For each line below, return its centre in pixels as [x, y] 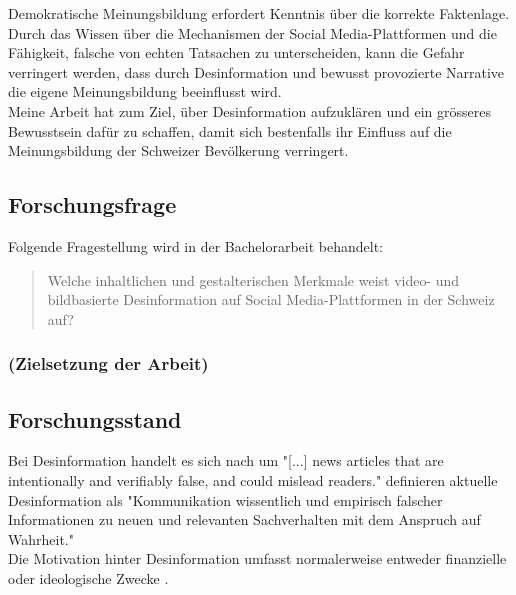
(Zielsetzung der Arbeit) [108, 363]
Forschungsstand [95, 418]
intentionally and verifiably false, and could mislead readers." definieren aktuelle [253, 479]
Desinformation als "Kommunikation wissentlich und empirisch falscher [225, 499]
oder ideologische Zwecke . [88, 577]
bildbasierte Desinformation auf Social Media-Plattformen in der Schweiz [271, 299]
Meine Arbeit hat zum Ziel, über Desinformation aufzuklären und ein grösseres [249, 110]
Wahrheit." [41, 538]
